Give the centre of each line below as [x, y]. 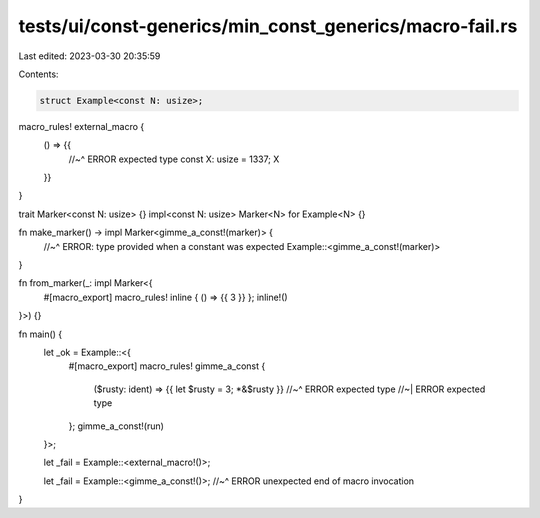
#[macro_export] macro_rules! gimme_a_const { [167, 366]
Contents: [38, 74]
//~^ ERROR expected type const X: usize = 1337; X [174, 159]
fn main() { [40, 334]
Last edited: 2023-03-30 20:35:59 [89, 56]
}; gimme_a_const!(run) [116, 426]
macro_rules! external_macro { [81, 126]
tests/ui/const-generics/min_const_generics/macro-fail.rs [268, 26]
